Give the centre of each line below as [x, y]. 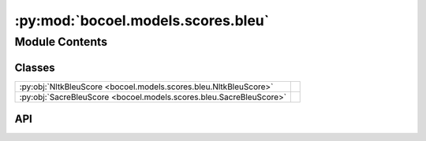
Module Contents [61, 42]
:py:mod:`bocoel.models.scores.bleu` [142, 20]
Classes [35, 67]
